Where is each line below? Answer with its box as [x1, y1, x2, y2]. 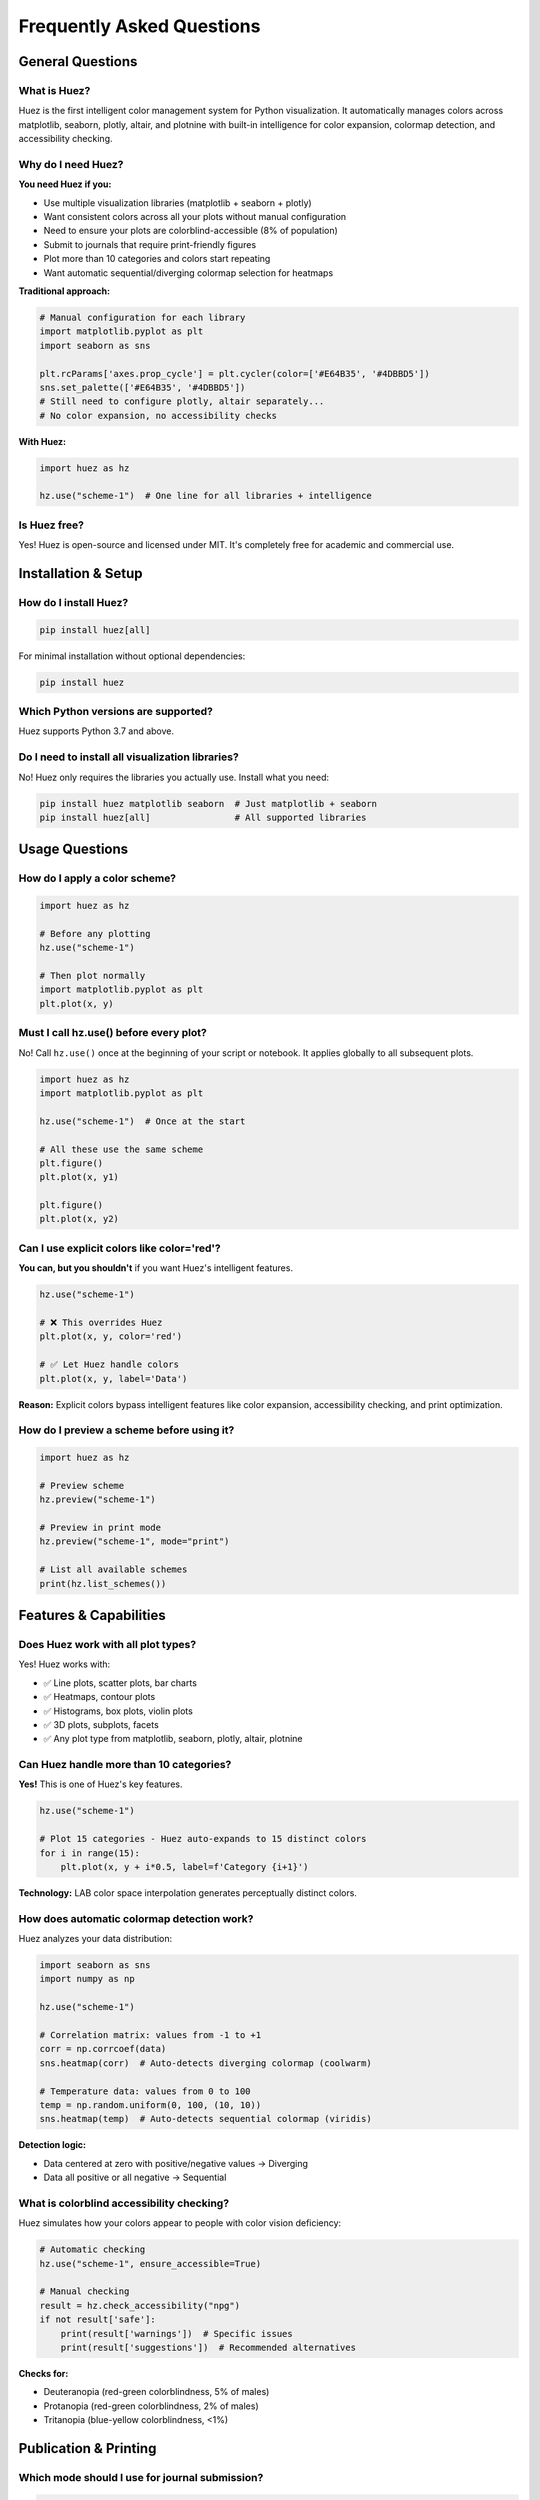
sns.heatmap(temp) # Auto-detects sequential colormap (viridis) [39, 2113, 372, 2125]
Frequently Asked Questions [18, 15, 261, 37]
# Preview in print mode [39, 1522, 162, 1534]
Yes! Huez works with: [18, 1658, 111, 1670]
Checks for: [18, 2367, 69, 2379]
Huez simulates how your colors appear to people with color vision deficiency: [18, 2217, 342, 2229]
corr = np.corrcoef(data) [39, 2043, 167, 2055]
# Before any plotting [39, 928, 151, 939]
